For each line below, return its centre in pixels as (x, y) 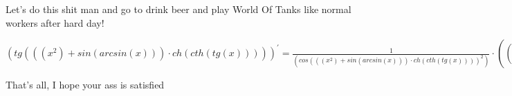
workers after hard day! (55, 22)
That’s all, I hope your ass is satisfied (85, 85)
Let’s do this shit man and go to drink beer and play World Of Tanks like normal (179, 9)
